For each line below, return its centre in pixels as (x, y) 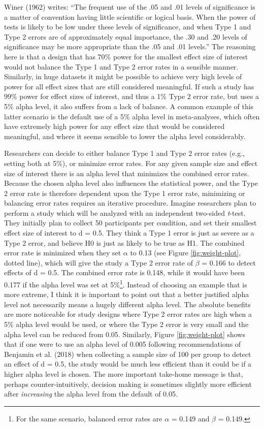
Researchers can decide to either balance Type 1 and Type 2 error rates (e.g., (124, 153)
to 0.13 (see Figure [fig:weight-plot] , (186, 253)
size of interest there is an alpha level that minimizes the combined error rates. (127, 173)
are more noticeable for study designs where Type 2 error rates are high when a (128, 314)
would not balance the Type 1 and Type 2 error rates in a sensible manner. (121, 66)
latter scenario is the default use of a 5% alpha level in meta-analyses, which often (132, 116)
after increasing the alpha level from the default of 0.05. (91, 394)
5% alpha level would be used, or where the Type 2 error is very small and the (126, 324)
